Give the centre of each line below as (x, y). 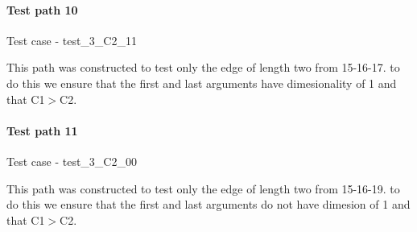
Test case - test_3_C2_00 (72, 161)
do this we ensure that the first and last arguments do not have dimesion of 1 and (208, 204)
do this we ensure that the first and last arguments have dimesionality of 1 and (202, 83)
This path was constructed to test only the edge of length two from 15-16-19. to (203, 188)
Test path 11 (42, 130)
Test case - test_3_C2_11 (72, 40)
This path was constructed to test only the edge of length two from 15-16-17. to (203, 67)
